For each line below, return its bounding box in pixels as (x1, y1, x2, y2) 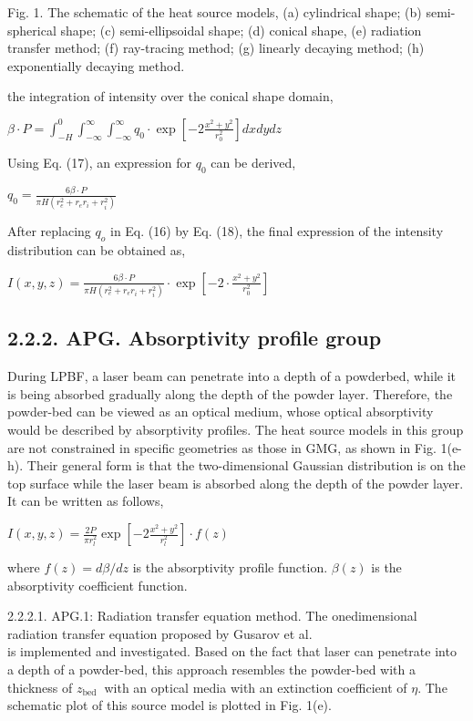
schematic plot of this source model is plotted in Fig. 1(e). (7, 695, 332, 715)
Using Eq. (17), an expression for (7, 152, 191, 171)
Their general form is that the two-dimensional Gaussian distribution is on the (26, 456, 466, 475)
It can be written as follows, (7, 491, 164, 510)
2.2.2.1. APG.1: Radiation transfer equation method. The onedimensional (7, 606, 417, 625)
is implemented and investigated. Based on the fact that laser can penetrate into (7, 642, 457, 661)
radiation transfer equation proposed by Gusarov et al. (7, 623, 313, 643)
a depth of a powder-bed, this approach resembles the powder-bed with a (7, 660, 416, 679)
